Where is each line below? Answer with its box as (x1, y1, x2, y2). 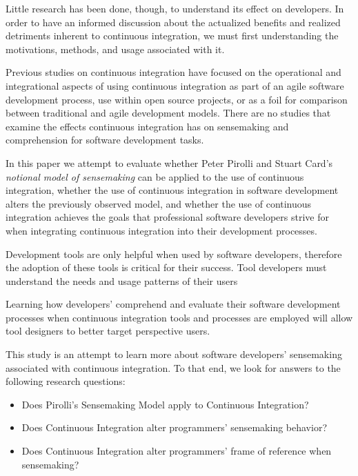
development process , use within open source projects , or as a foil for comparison (6, 92, 348, 106)
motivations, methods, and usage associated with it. (6, 41, 225, 56)
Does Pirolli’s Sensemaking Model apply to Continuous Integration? (21, 397, 309, 411)
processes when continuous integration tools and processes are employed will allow (6, 310, 353, 324)
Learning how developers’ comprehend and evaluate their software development (6, 297, 341, 311)
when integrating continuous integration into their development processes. (6, 223, 317, 237)
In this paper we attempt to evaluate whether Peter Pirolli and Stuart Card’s (6, 155, 333, 170)
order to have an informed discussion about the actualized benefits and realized (6, 14, 341, 29)
